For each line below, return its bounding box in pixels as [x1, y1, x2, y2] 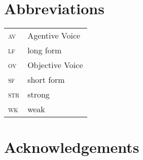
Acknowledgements [4, 137, 139, 157]
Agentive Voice [27, 29, 81, 42]
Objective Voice [27, 59, 83, 71]
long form [27, 44, 62, 56]
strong [27, 88, 50, 101]
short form [27, 74, 65, 86]
